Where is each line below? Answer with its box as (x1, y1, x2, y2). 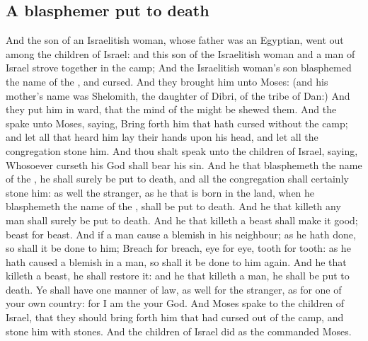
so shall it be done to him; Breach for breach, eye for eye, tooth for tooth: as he (6, 241, 351, 255)
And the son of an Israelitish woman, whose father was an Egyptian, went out (6, 33, 344, 47)
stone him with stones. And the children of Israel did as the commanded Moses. (6, 323, 352, 338)
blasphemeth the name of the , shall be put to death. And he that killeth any (6, 199, 341, 214)
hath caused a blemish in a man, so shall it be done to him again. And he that (6, 254, 347, 269)
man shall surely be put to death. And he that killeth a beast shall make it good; (6, 212, 358, 227)
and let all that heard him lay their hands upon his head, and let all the (6, 129, 318, 144)
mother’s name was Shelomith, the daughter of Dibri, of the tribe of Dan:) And (6, 88, 350, 103)
